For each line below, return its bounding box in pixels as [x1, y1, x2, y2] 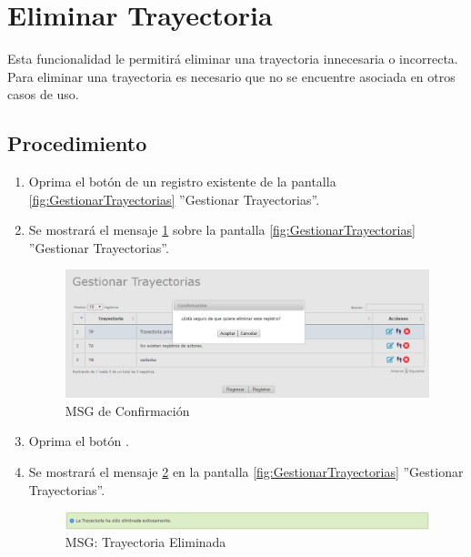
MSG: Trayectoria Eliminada [65, 532, 226, 552]
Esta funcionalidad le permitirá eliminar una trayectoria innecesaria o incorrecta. [7, 49, 458, 68]
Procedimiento [7, 129, 147, 157]
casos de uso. [7, 85, 79, 104]
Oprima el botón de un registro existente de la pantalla [28, 172, 336, 191]
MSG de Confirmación [65, 400, 190, 420]
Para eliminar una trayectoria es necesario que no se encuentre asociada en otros [7, 66, 456, 86]
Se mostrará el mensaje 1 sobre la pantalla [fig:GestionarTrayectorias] [28, 220, 416, 239]
